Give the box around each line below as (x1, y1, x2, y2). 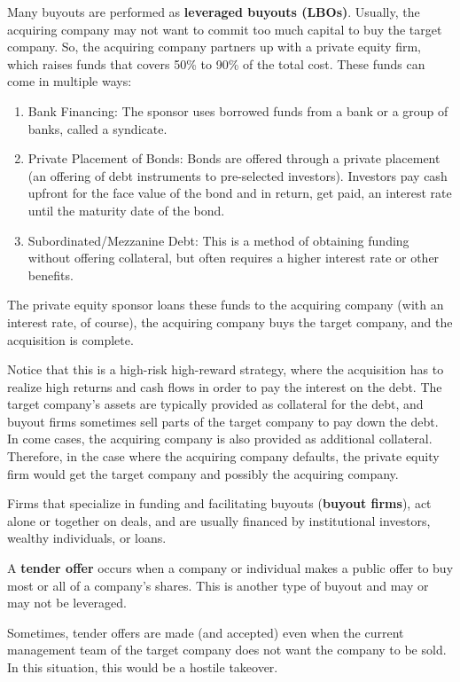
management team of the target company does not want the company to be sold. (7, 640, 447, 659)
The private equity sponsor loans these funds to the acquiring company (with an (7, 295, 444, 314)
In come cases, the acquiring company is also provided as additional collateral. (7, 429, 433, 448)
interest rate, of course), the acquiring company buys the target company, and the (7, 312, 453, 331)
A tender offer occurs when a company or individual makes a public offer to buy (7, 559, 454, 577)
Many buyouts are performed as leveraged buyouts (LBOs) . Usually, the (7, 3, 420, 20)
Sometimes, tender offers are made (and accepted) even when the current (7, 623, 404, 641)
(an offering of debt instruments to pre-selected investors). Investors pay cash (27, 166, 448, 184)
